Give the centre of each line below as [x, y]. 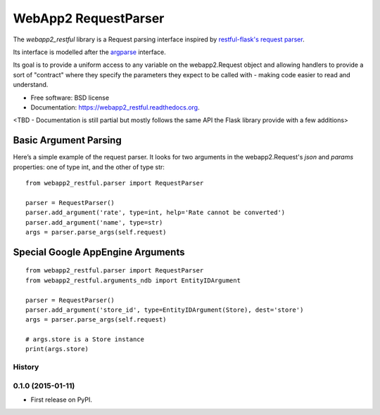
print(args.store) [57, 349]
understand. [31, 85]
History [26, 367]
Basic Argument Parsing [68, 140]
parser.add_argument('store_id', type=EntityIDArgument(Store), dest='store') [165, 310]
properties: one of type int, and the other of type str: [89, 167]
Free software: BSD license [70, 98]
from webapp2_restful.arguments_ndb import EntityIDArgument [133, 280]
